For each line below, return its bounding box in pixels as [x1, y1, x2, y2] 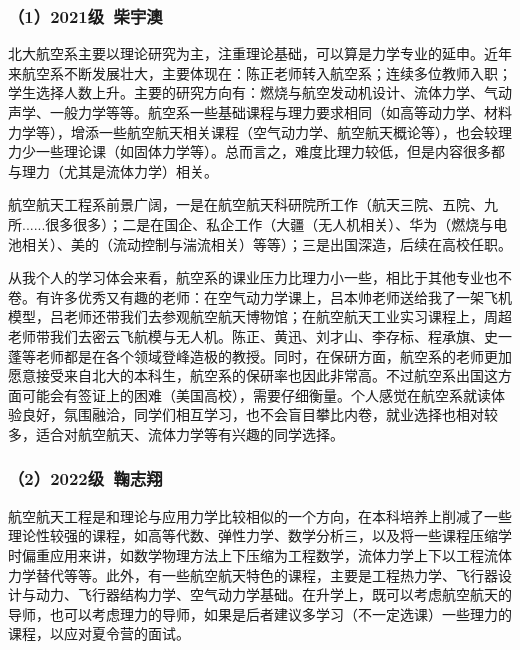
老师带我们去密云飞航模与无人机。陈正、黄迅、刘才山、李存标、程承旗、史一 [8, 325, 512, 346]
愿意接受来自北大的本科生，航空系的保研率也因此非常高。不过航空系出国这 [8, 365, 498, 386]
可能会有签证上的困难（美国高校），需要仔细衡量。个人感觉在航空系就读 [21, 384, 491, 405]
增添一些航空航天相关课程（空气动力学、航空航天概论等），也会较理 [70, 121, 512, 142]
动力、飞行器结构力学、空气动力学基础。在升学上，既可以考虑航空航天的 [35, 584, 512, 605]
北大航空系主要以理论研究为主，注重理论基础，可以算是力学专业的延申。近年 [8, 43, 512, 64]
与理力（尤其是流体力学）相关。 [8, 160, 218, 181]
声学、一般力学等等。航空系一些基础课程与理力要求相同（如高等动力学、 [8, 102, 484, 122]
